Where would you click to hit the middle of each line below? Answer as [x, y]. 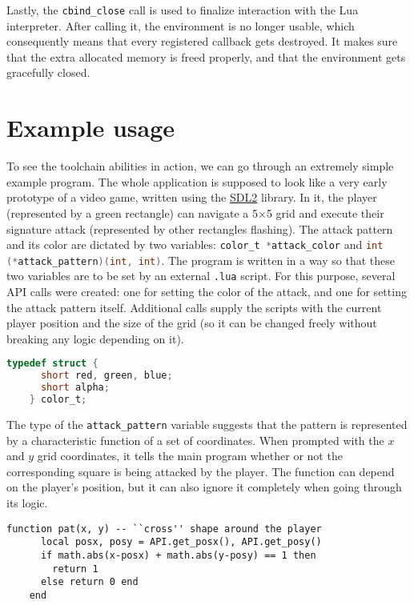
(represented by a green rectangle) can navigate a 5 [133, 212]
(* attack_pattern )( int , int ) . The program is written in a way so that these [201, 260]
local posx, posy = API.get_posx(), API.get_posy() [181, 542]
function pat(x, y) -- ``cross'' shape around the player [164, 529]
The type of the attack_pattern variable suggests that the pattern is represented [207, 424]
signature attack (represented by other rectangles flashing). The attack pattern [200, 228]
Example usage [91, 128]
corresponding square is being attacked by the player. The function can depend [201, 471]
